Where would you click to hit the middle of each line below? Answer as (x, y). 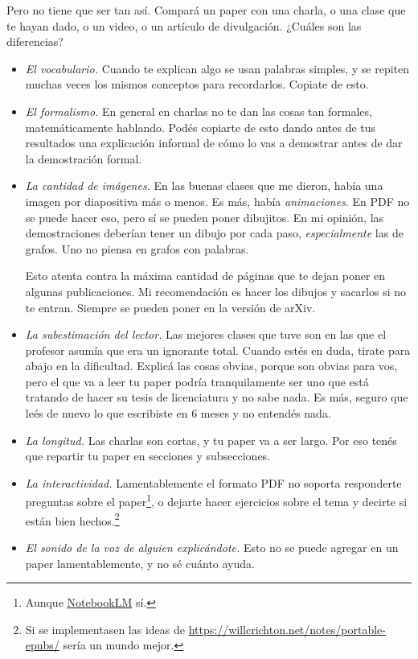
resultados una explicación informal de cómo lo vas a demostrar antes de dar (214, 143)
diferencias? (35, 41)
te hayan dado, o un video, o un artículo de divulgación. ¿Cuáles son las (184, 25)
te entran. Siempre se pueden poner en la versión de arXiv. (170, 307)
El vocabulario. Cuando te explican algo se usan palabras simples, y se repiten (217, 68)
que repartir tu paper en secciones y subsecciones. (148, 456)
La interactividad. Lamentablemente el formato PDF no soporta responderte (213, 482)
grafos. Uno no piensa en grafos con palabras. (137, 248)
